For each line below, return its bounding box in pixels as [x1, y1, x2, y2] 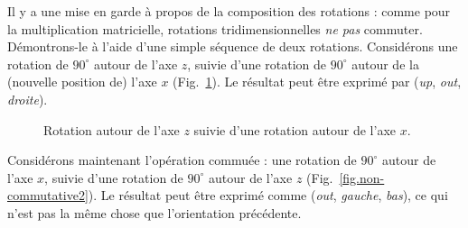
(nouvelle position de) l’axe [7, 72, 157, 91]
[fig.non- [339, 168, 385, 187]
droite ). [7, 89, 48, 108]
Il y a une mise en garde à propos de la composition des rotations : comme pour [7, 2, 451, 20]
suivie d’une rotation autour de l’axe [193, 120, 397, 139]
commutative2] [7, 186, 89, 205]
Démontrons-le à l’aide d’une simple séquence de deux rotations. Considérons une [7, 37, 458, 56]
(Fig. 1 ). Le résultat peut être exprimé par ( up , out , [173, 72, 462, 91]
